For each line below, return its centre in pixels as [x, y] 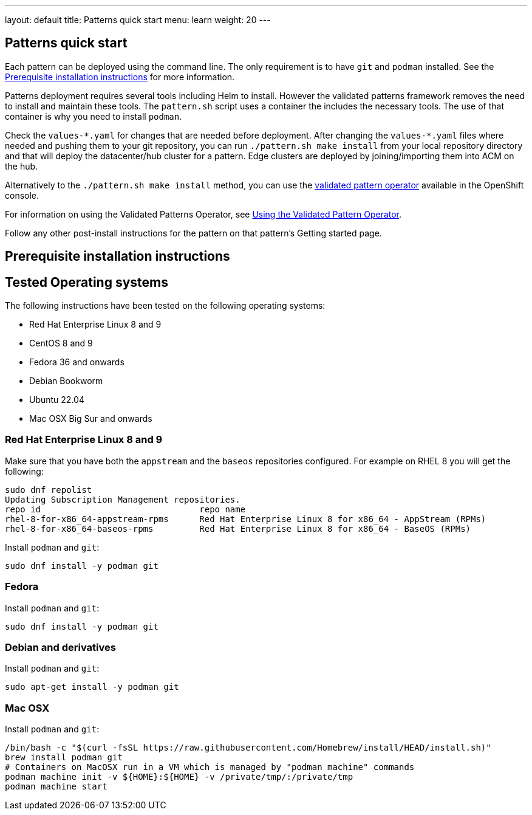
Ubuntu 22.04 [57, 400]
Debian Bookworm [66, 381]
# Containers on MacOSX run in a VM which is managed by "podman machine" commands [210, 767]
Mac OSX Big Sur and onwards [91, 419]
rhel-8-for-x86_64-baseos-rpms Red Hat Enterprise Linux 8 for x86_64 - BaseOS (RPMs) [238, 528]
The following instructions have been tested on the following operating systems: [165, 306]
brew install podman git [64, 758]
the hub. [22, 166]
